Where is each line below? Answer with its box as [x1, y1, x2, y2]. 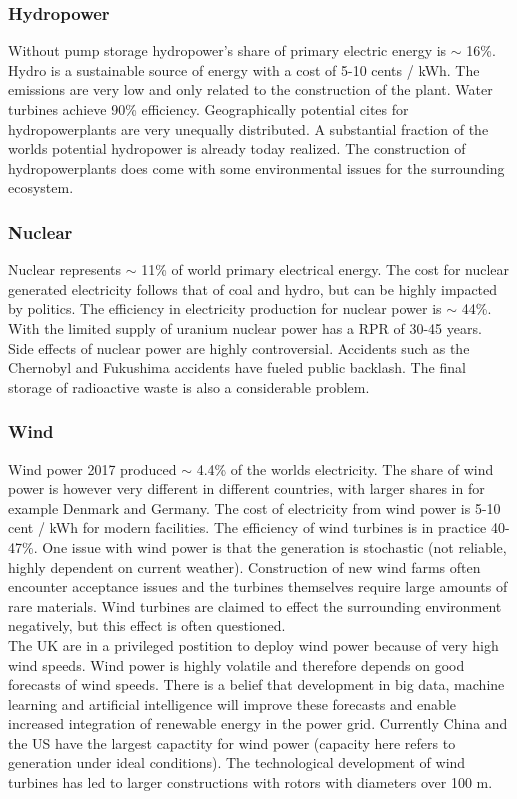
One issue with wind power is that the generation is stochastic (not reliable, [42, 536, 507, 557]
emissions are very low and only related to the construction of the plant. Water [8, 79, 493, 100]
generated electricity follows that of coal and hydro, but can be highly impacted [8, 278, 498, 299]
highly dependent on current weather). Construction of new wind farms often [8, 556, 481, 577]
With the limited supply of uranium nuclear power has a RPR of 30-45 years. [8, 317, 482, 338]
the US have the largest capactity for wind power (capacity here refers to [8, 732, 456, 753]
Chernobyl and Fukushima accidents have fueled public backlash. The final [8, 357, 466, 378]
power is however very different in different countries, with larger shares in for [8, 478, 485, 499]
